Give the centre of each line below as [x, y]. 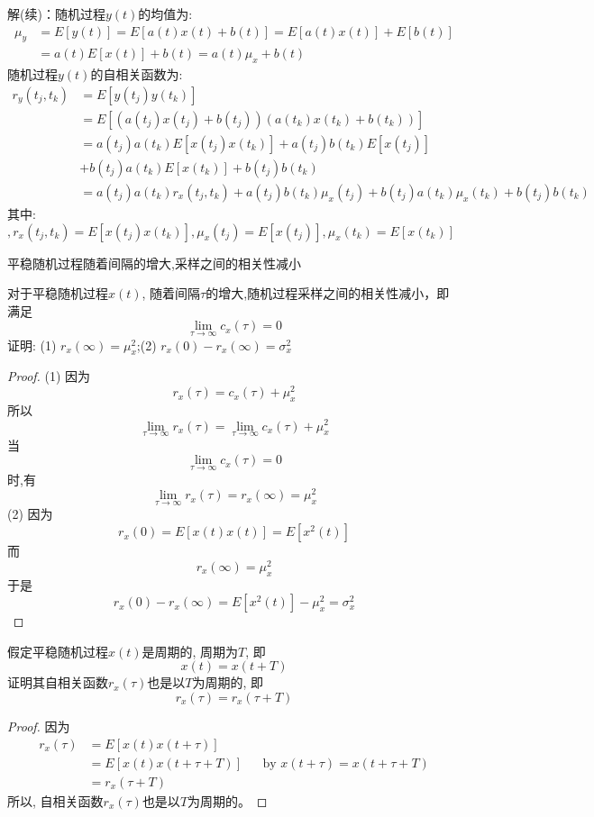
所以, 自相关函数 [55, 800]
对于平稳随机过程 [58, 293]
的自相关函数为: [137, 74]
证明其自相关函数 [58, 682]
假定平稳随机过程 [58, 651]
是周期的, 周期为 [190, 651]
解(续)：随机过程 [56, 14]
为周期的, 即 [228, 682]
